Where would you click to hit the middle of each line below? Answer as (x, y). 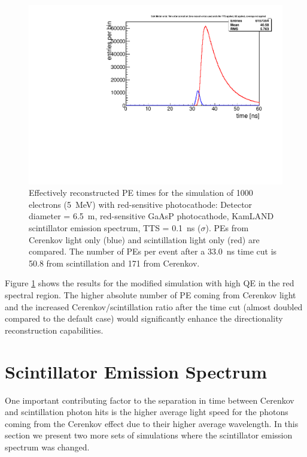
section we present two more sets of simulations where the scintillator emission (149, 435)
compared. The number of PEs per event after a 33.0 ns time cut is (153, 251)
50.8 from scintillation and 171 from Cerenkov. (114, 263)
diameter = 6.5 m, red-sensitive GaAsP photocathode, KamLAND (151, 216)
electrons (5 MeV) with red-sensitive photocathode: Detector (141, 204)
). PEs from (227, 228)
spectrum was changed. (47, 447)
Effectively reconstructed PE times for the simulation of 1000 (141, 193)
